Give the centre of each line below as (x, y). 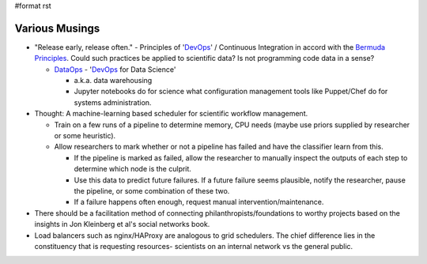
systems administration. (113, 102)
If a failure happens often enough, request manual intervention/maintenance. (199, 202)
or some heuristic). (85, 136)
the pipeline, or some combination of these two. (152, 190)
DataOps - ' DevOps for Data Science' (115, 69)
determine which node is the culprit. (132, 169)
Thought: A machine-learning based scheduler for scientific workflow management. (171, 114)
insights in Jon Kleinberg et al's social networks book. (122, 224)
